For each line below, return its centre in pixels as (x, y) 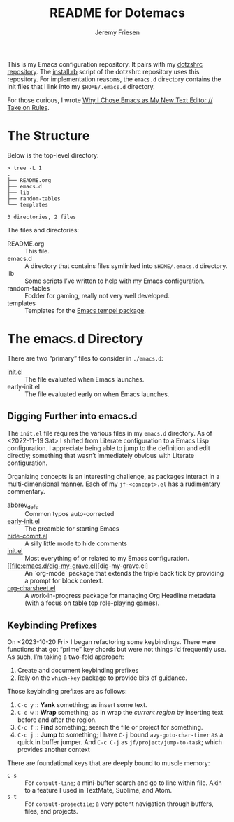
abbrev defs (23, 506)
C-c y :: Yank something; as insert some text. (82, 705)
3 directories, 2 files (42, 217)
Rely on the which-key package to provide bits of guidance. (102, 678)
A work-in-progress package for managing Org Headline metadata (120, 596)
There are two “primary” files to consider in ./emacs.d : (85, 358)
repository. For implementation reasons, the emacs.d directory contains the (114, 79)
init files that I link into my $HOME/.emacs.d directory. (81, 86)
